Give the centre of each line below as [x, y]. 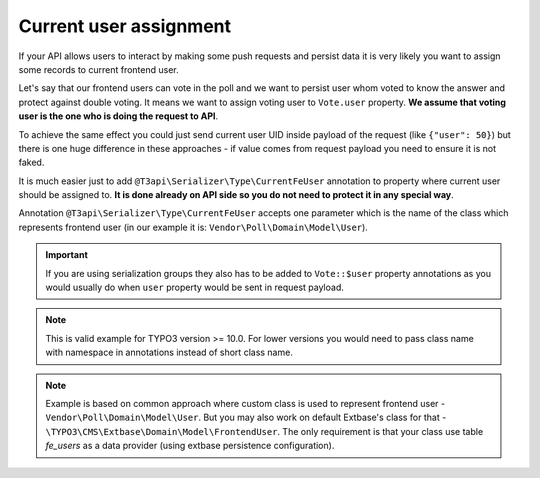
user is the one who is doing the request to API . [118, 116]
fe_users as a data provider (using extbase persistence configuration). [190, 446]
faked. [31, 162]
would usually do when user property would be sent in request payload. [195, 287]
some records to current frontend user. [98, 69]
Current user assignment [125, 26]
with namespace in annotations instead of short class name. [169, 352]
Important [67, 255]
